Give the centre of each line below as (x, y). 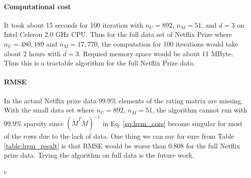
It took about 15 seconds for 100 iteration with (74, 24)
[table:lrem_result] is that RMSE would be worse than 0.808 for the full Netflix (122, 145)
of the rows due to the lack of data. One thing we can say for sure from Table (119, 136)
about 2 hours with (32, 53)
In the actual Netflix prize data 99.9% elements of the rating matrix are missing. (124, 100)
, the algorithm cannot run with (200, 110)
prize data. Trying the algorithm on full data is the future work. (99, 155)
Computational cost (38, 6)
